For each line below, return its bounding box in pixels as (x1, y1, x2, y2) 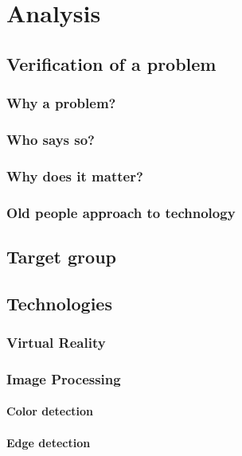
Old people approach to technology (6, 202, 236, 222)
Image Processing (6, 368, 121, 388)
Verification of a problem (6, 51, 217, 76)
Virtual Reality (6, 333, 106, 353)
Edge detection (6, 434, 91, 450)
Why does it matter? (6, 166, 143, 185)
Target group (6, 244, 116, 268)
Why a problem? (6, 93, 116, 113)
